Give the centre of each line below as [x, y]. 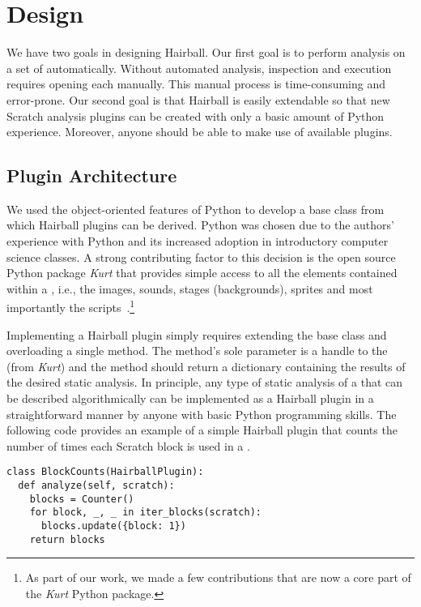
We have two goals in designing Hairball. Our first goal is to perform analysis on [206, 52]
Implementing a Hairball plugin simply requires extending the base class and [197, 334]
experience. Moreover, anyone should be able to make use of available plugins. [200, 132]
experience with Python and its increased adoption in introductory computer [198, 241]
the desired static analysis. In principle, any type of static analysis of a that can [205, 382]
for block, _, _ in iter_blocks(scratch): [145, 513]
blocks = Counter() [82, 499]
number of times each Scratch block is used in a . [128, 445]
